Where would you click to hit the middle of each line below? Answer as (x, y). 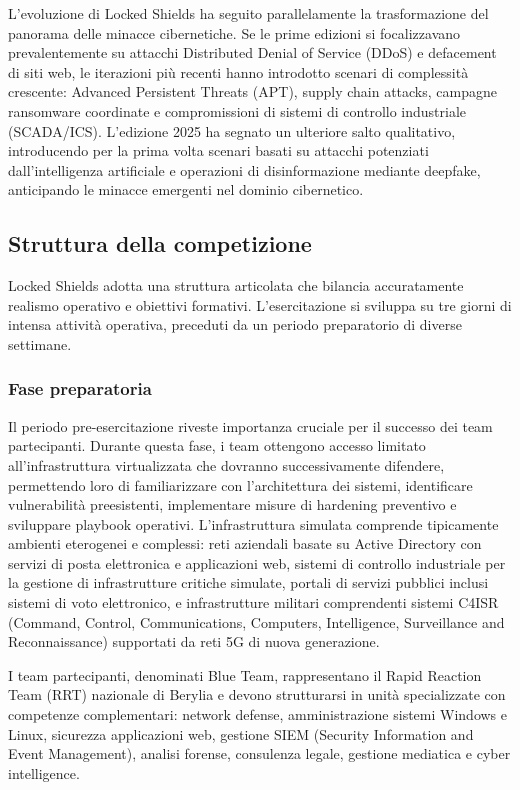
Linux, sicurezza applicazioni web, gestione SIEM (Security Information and (241, 733)
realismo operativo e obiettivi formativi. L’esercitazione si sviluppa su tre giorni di (260, 304)
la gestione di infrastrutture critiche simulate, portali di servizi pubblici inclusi (248, 582)
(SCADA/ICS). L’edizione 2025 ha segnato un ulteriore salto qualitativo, (232, 130)
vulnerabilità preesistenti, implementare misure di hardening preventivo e (232, 504)
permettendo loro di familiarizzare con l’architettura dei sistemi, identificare (240, 484)
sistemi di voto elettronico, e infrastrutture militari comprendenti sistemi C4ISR (253, 602)
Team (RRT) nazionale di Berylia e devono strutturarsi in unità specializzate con (257, 694)
